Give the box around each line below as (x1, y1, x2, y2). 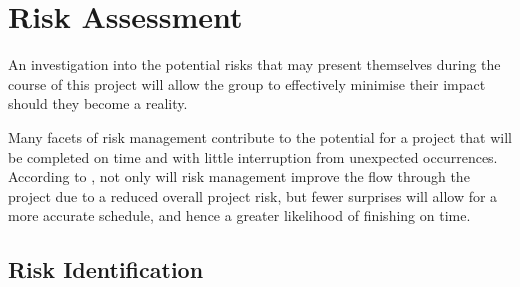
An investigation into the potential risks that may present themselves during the (8, 54, 501, 75)
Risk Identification (8, 254, 204, 285)
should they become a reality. (8, 93, 188, 114)
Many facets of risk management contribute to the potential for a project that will (8, 126, 512, 147)
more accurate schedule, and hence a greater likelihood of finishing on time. (8, 205, 471, 226)
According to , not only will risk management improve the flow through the (8, 166, 470, 187)
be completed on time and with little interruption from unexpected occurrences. (8, 146, 498, 167)
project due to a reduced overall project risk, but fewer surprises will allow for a (8, 185, 498, 206)
